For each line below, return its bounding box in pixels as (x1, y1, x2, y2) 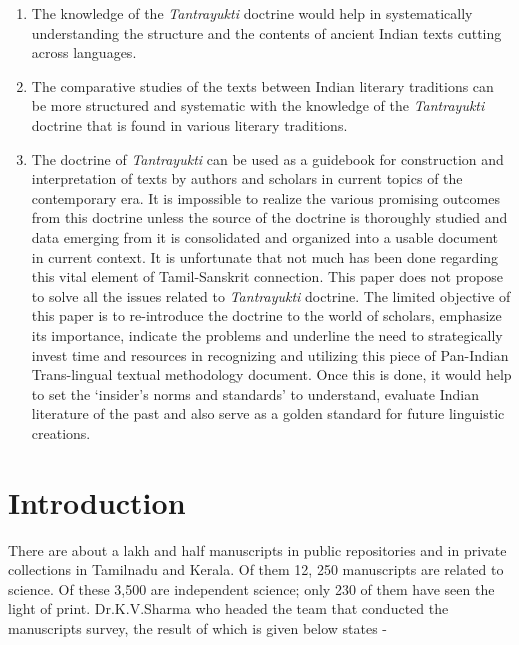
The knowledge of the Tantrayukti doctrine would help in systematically (31, 3, 473, 23)
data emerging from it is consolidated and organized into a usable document (31, 226, 499, 247)
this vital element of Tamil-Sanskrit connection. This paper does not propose (31, 266, 503, 287)
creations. (31, 422, 91, 443)
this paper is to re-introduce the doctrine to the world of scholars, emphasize (31, 305, 502, 326)
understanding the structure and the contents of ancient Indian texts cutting (31, 22, 502, 43)
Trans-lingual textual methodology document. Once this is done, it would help (31, 364, 512, 385)
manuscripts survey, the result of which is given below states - (8, 617, 388, 638)
